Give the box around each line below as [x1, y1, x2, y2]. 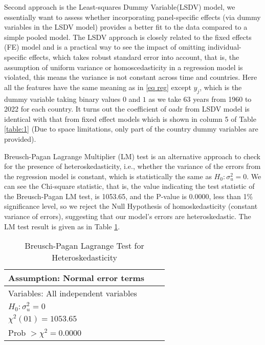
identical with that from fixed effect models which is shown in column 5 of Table [4, 113, 256, 124]
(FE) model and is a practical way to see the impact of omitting [4, 41, 206, 52]
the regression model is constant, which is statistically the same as [4, 170, 212, 181]
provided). [4, 133, 36, 144]
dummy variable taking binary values [4, 93, 121, 104]
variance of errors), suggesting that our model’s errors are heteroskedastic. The [4, 211, 251, 222]
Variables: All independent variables [8, 287, 137, 299]
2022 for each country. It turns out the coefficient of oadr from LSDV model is [4, 103, 250, 114]
